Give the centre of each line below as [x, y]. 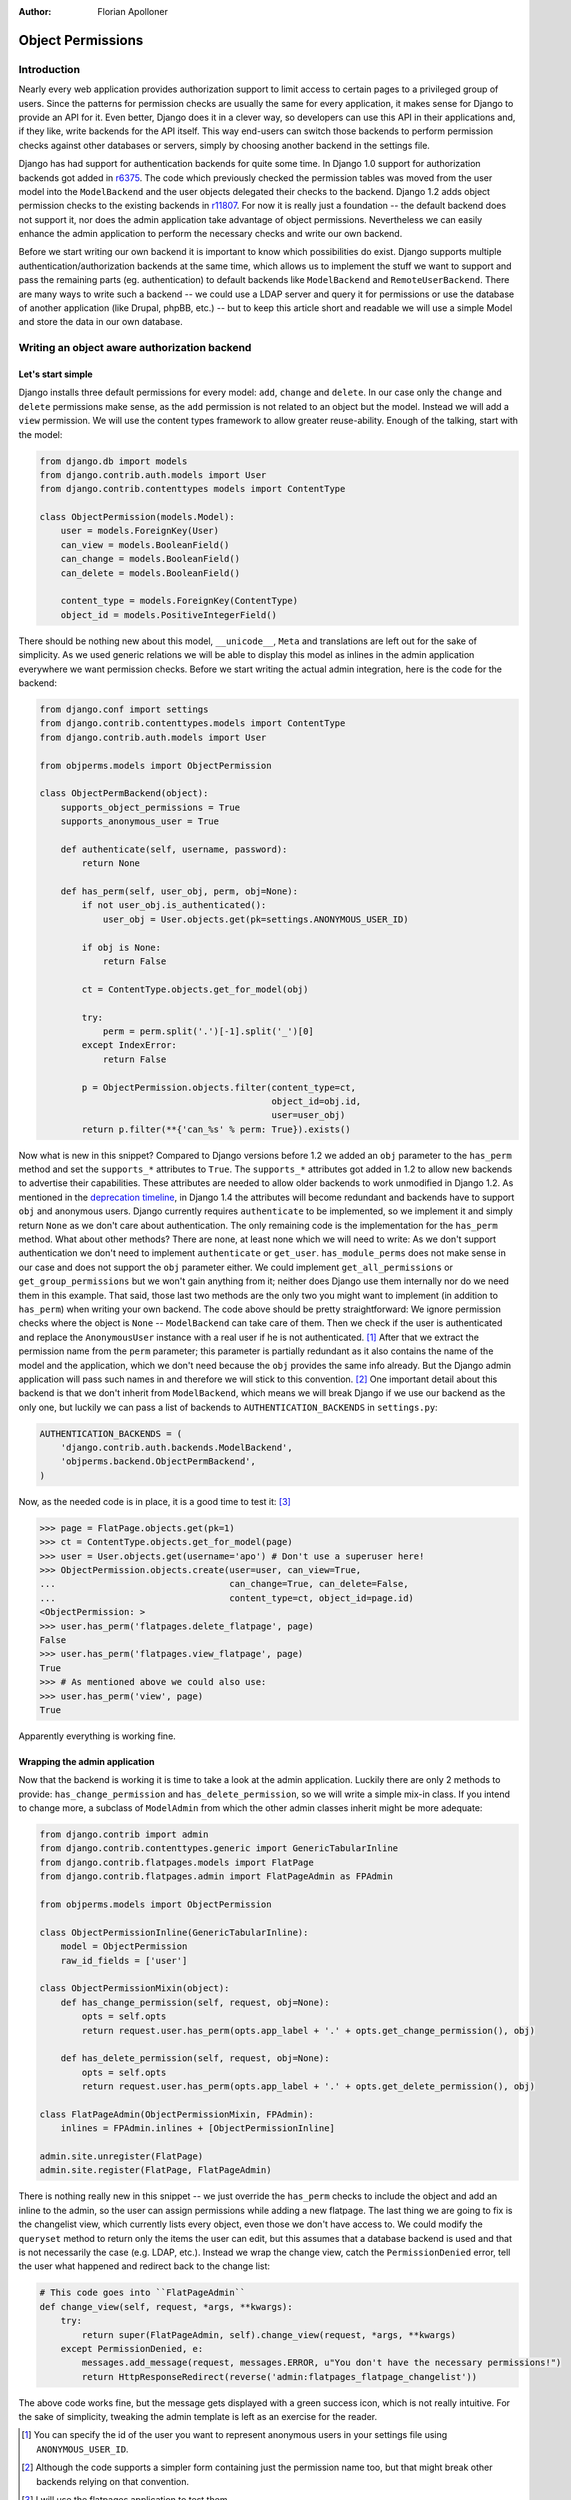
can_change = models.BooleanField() [150, 559]
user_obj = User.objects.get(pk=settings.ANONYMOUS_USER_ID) [255, 919]
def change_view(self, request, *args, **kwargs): [166, 2306]
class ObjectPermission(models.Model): [137, 517]
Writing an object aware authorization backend [135, 348]
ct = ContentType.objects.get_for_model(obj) [195, 989]
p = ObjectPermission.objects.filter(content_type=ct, [219, 1087]
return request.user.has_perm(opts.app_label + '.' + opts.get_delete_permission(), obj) [308, 2086]
